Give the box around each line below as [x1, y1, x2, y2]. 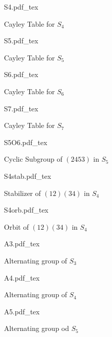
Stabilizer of [4, 187, 41, 198]
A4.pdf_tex [4, 272, 40, 283]
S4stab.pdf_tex [4, 170, 51, 181]
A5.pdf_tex [4, 306, 40, 316]
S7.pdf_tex [4, 103, 38, 113]
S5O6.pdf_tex [4, 137, 47, 147]
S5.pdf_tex [4, 35, 38, 46]
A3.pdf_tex [4, 238, 40, 249]
